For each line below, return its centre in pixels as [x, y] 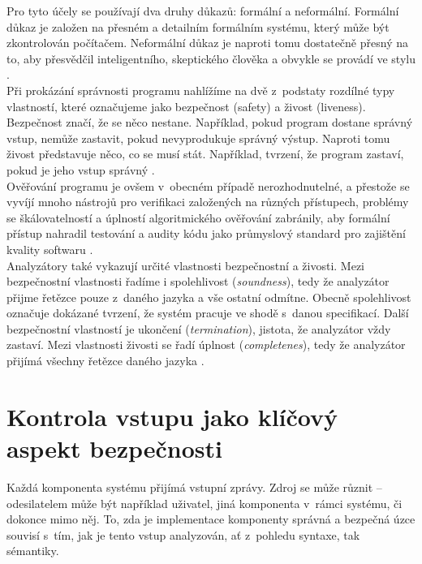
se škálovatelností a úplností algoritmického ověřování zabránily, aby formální [198, 217]
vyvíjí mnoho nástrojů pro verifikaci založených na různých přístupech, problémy [208, 202]
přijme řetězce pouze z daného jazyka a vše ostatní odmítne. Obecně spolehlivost [209, 297]
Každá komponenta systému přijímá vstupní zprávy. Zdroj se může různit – [194, 487]
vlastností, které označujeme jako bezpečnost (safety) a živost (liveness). [186, 106]
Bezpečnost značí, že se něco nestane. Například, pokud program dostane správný [210, 122]
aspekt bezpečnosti [115, 448]
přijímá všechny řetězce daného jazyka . [105, 361]
